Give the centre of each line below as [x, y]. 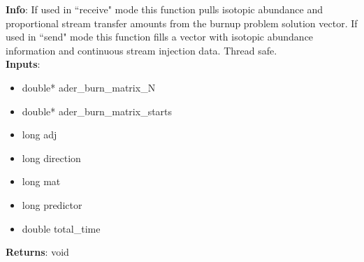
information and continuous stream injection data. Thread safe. [141, 50]
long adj [39, 134]
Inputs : [23, 64]
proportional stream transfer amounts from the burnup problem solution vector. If [182, 23]
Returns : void [37, 252]
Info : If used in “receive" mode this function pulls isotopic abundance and [165, 9]
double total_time [61, 228]
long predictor [52, 204]
